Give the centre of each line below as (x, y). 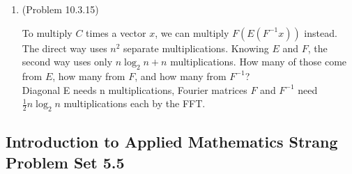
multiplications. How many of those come (259, 62)
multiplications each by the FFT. (135, 103)
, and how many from (181, 76)
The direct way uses (64, 48)
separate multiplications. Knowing (196, 48)
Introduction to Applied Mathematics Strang (172, 142)
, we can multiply (192, 32)
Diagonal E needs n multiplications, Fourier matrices (135, 89)
